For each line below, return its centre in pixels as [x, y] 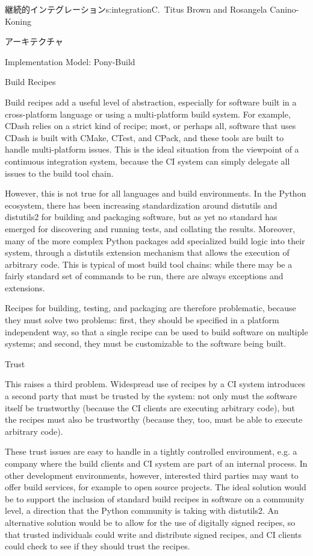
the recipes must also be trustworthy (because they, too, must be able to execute [154, 419]
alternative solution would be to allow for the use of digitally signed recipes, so [150, 522]
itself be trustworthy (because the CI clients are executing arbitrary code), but [150, 407]
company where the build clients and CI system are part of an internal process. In [156, 463]
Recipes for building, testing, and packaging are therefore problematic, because [150, 308]
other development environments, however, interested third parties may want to [152, 475]
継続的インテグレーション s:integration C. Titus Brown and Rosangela [136, 9]
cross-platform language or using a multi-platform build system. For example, [148, 114]
